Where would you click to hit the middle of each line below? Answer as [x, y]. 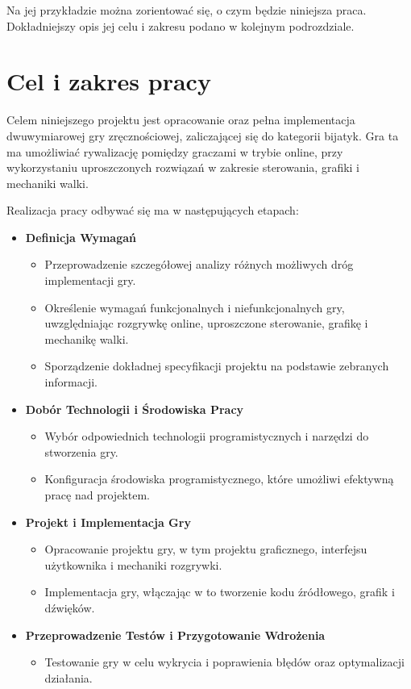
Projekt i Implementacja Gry [108, 522]
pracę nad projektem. [97, 495]
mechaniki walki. [48, 183]
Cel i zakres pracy [109, 81]
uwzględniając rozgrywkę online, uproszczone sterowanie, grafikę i [206, 323]
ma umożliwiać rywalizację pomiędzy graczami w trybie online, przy [175, 151]
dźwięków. [70, 607]
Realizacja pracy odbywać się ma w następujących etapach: [153, 210]
